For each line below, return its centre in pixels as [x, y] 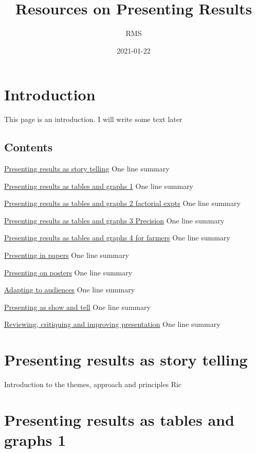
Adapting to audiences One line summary [70, 290]
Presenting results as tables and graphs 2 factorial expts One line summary [122, 203]
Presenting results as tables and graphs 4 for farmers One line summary [117, 238]
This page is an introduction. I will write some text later [93, 119]
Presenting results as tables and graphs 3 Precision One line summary [114, 220]
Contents [29, 147]
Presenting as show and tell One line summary [77, 307]
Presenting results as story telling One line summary [87, 169]
